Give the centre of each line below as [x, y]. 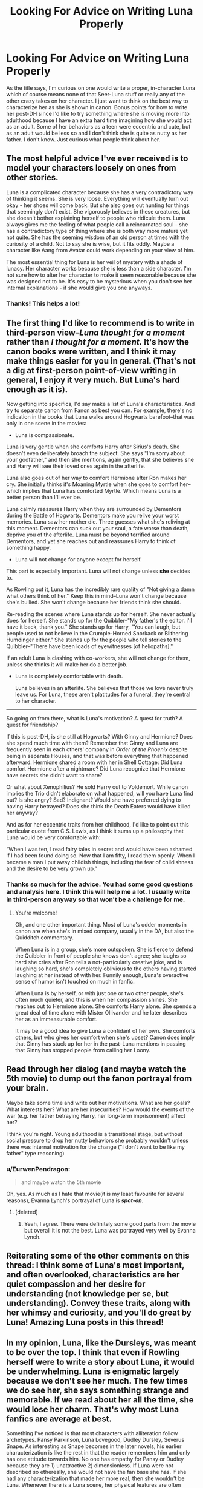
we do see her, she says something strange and [98, 1390]
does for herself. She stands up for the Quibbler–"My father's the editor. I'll [99, 621]
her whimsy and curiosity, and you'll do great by [99, 1313]
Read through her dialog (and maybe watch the [96, 1069]
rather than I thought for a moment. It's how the [98, 342]
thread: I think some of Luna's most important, [95, 1266]
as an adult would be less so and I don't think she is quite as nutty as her [97, 133]
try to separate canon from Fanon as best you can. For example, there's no [99, 410]
